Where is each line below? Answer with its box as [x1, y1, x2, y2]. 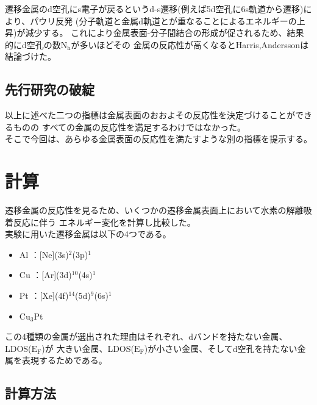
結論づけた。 [5, 50, 56, 63]
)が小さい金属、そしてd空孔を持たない [144, 342, 297, 354]
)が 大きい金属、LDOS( [41, 342, 134, 354]
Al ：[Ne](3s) [19, 248, 69, 260]
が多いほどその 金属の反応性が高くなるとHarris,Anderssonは [71, 38, 309, 51]
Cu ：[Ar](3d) [19, 268, 72, 281]
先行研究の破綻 [5, 80, 94, 99]
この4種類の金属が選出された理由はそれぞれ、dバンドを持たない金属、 [5, 330, 288, 343]
